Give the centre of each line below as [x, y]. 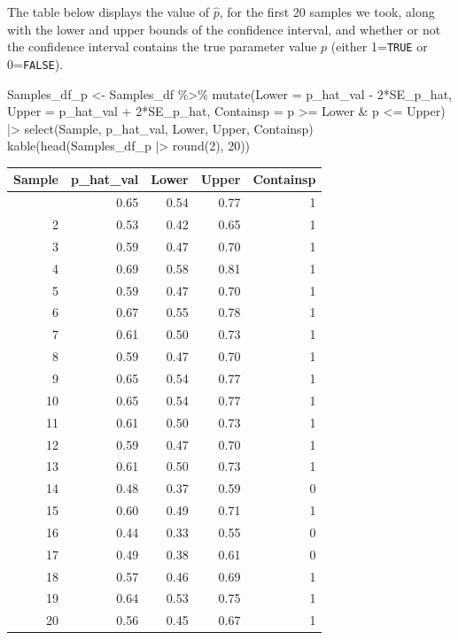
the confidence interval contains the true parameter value [162, 46]
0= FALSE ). [35, 63]
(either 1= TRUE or [379, 46]
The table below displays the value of [109, 12]
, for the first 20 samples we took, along [327, 12]
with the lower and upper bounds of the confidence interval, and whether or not [224, 29]
